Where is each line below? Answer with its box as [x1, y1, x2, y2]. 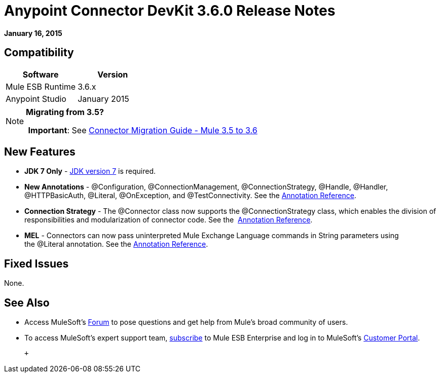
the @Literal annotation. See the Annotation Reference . [24, 240, 208, 249]
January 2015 [78, 93, 129, 104]
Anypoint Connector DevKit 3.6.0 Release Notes [4, 2, 336, 19]
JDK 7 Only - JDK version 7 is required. [24, 167, 156, 176]
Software [22, 69, 59, 80]
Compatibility [4, 46, 74, 59]
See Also [4, 296, 50, 309]
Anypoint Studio [6, 93, 66, 104]
